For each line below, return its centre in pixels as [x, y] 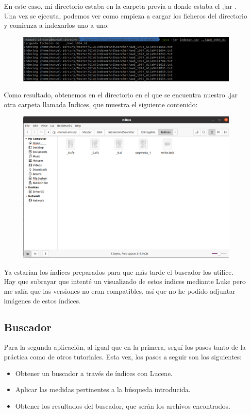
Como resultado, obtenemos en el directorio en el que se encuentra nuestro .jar [121, 95]
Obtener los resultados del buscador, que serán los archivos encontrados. [123, 405]
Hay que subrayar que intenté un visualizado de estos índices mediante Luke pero [125, 281]
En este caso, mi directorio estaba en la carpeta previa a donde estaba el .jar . [120, 6]
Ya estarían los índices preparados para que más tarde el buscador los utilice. [119, 272]
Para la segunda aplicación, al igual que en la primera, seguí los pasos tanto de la [125, 347]
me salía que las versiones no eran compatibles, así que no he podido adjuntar [120, 291]
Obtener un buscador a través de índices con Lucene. [94, 373]
